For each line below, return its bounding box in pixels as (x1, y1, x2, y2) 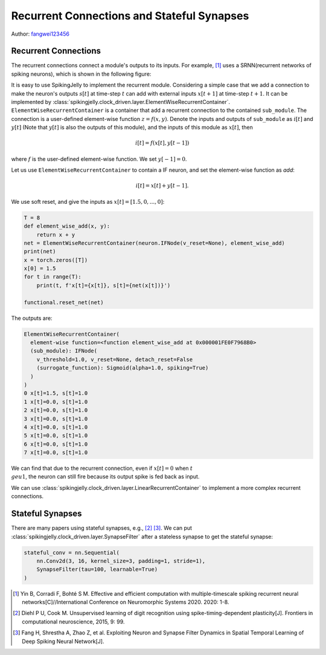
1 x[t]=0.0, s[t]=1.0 (24, 398, 88, 405)
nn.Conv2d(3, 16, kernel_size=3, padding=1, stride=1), (36, 557, 206, 564)
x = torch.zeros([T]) (24, 256, 88, 263)
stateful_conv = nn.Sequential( (24, 549, 120, 556)
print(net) (24, 248, 56, 255)
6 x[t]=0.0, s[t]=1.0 (24, 440, 88, 448)
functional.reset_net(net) (24, 299, 104, 305)
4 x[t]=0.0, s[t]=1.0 (24, 423, 88, 431)
